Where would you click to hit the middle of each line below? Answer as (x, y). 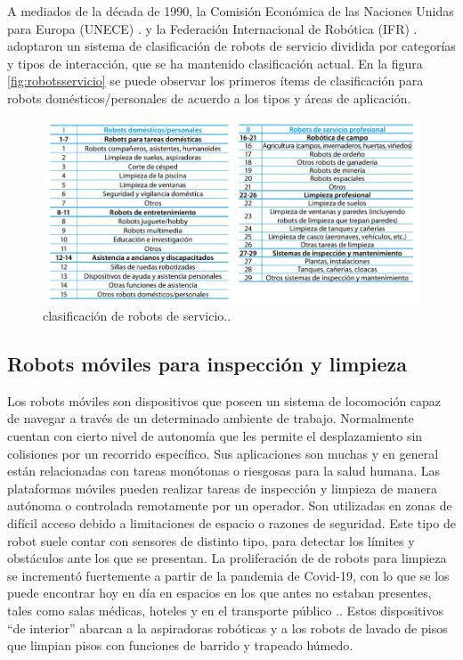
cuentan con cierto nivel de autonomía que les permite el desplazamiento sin (215, 435)
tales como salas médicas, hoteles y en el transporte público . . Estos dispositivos (225, 610)
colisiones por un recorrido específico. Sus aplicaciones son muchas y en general (223, 453)
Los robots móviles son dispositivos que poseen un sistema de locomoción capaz (224, 400)
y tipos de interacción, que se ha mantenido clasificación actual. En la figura (215, 63)
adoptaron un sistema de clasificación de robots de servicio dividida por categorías (231, 46)
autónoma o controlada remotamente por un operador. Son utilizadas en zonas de (230, 505)
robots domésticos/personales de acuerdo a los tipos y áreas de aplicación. (209, 98)
